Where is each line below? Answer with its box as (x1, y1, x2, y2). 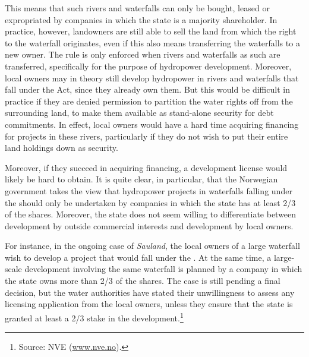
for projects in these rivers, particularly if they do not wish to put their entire (5, 129, 288, 142)
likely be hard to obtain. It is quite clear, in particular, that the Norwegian (5, 173, 278, 185)
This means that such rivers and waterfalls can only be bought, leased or (5, 2, 270, 14)
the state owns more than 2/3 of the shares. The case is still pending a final (5, 274, 280, 287)
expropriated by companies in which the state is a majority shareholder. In (5, 13, 278, 26)
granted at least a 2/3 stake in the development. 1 (5, 309, 184, 324)
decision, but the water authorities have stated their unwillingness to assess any (5, 286, 295, 298)
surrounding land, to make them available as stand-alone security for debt (5, 106, 274, 119)
